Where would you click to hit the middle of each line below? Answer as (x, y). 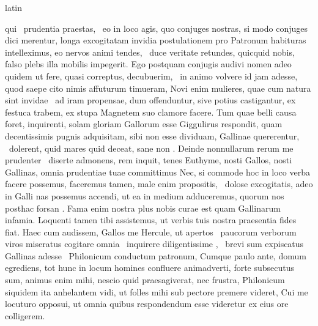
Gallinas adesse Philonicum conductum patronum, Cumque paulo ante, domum (156, 255)
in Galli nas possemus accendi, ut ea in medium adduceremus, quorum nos (145, 195)
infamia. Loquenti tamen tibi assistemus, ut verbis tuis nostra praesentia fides (151, 220)
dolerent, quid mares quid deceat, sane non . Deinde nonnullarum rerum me (151, 148)
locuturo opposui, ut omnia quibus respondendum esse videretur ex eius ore (147, 304)
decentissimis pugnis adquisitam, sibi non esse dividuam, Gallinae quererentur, (152, 135)
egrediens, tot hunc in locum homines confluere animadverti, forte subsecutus (150, 268)
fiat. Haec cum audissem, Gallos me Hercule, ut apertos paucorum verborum (151, 232)
